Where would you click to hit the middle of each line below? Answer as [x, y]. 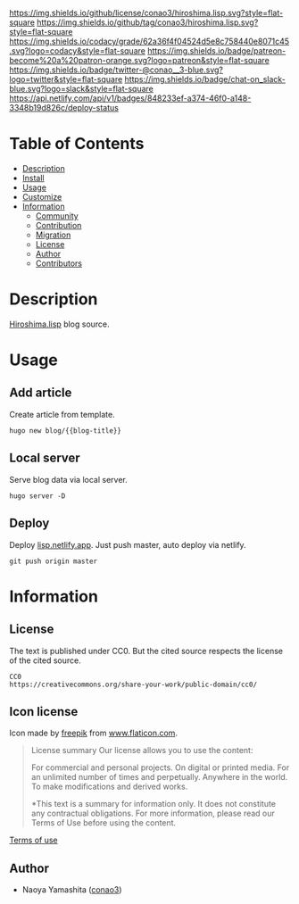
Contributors [59, 263]
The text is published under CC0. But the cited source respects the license [146, 651]
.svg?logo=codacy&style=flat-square [77, 51]
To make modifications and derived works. [109, 787]
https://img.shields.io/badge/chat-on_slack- [205, 79]
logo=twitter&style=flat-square [66, 79]
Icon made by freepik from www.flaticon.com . [94, 733]
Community [57, 216]
